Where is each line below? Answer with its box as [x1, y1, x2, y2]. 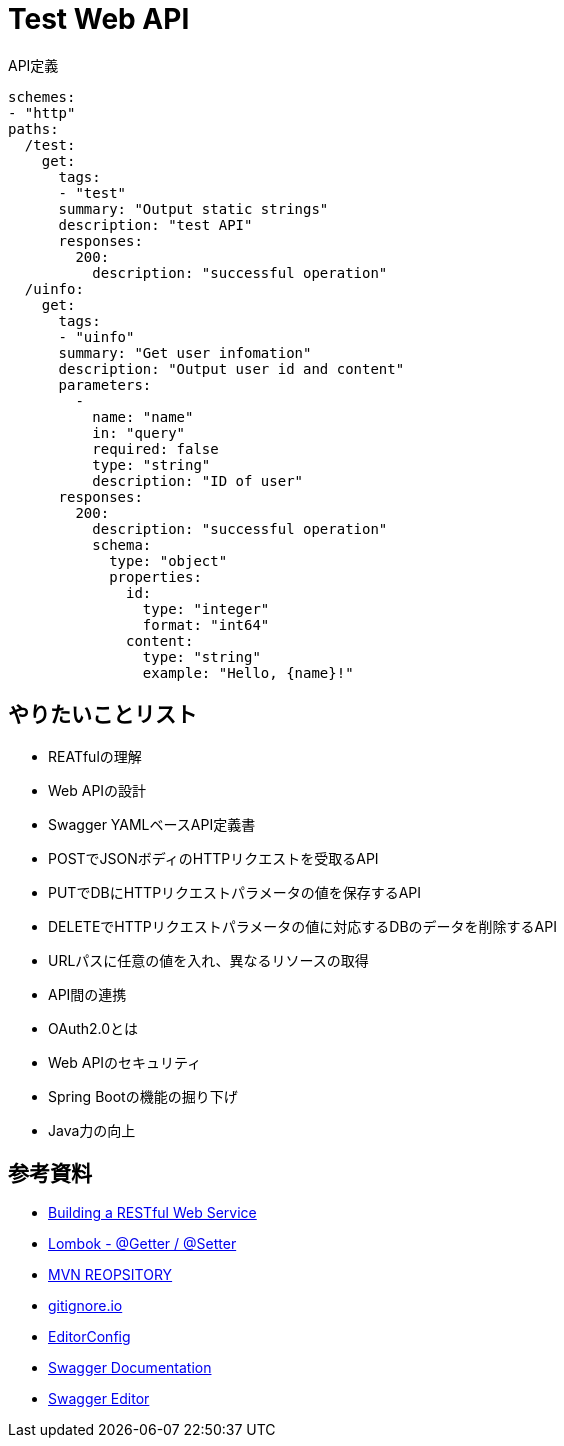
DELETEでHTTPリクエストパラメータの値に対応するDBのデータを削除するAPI [48, 917, 557, 935]
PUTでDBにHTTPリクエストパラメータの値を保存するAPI [48, 883, 422, 901]
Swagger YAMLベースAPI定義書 [48, 815, 256, 833]
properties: [109, 568, 202, 585]
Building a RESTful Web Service [48, 1204, 257, 1222]
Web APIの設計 [48, 781, 147, 799]
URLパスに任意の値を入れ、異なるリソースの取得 [48, 951, 369, 969]
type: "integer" [142, 600, 270, 617]
